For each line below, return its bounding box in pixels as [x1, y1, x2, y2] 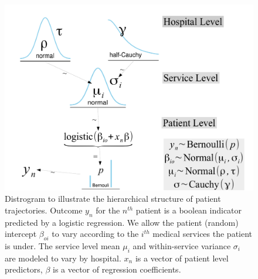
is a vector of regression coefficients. [52, 263, 181, 275]
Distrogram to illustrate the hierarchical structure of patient [5, 192, 221, 205]
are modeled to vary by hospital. [5, 252, 121, 264]
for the [96, 204, 120, 216]
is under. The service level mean [5, 239, 120, 252]
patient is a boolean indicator [135, 204, 242, 216]
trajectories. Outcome [5, 204, 83, 216]
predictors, [5, 263, 43, 275]
